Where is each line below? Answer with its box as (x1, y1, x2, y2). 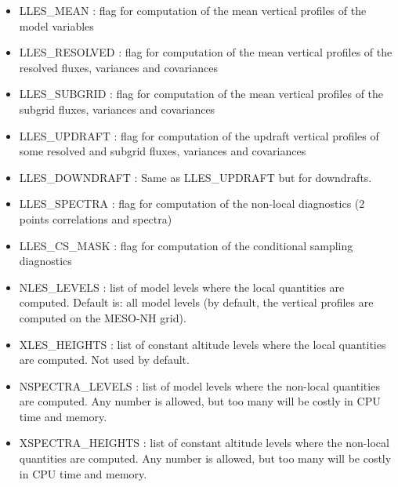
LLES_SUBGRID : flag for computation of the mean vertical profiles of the (19, 85, 384, 102)
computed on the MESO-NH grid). (19, 309, 186, 325)
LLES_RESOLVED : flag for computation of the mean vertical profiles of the (19, 44, 393, 60)
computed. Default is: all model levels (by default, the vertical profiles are (19, 294, 374, 311)
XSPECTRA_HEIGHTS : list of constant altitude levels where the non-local (19, 434, 389, 451)
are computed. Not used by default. (19, 351, 190, 368)
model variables (19, 17, 94, 34)
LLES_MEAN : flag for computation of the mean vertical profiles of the (19, 2, 367, 18)
